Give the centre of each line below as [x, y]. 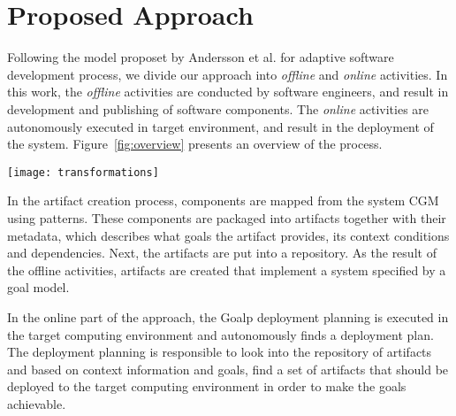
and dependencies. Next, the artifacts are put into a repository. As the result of [222, 253]
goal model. [38, 287]
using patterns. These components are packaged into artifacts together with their [227, 217]
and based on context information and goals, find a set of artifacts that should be [228, 369]
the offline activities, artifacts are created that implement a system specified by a [227, 270]
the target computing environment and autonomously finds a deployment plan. [220, 334]
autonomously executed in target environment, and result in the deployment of [220, 126]
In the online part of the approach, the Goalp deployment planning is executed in [228, 316]
